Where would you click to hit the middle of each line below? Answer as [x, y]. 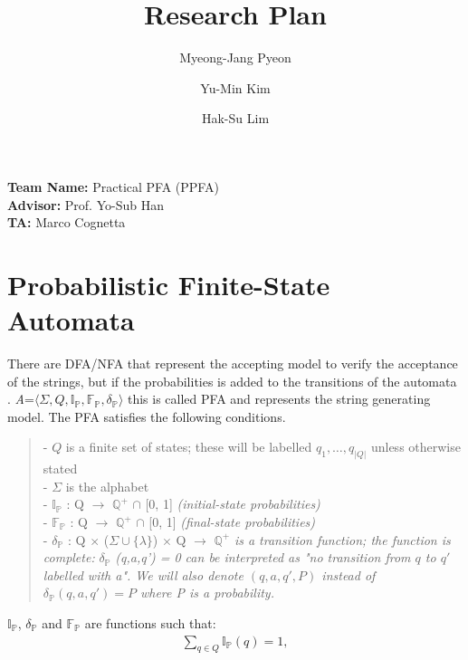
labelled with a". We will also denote [143, 574]
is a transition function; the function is [342, 539]
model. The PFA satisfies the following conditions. [147, 416]
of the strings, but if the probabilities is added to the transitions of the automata [232, 381]
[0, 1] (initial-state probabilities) [233, 504]
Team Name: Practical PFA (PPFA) [113, 186]
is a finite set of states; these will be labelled [189, 447]
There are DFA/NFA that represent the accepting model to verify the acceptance [233, 363]
